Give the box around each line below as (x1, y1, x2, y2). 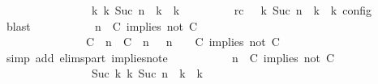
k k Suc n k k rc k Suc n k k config (91, 2, 372, 18)
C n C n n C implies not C (85, 33, 280, 50)
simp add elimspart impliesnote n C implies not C (6, 48, 335, 65)
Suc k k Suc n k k (91, 65, 203, 82)
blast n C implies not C (6, 17, 198, 34)
